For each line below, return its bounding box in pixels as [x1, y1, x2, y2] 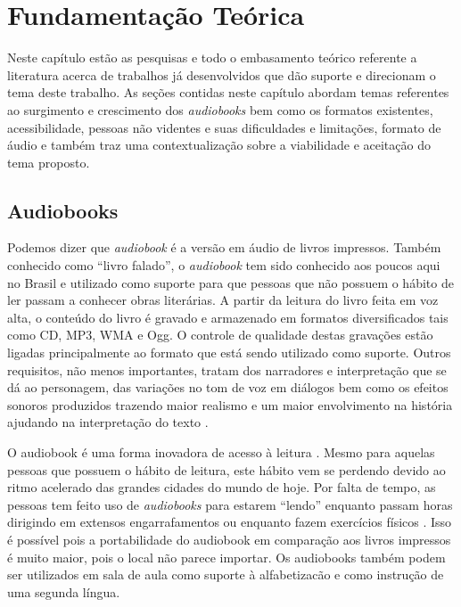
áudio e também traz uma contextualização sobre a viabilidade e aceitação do [7, 135, 431, 154]
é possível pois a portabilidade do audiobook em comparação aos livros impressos [7, 529, 451, 548]
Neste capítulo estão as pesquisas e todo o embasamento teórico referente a [7, 48, 417, 67]
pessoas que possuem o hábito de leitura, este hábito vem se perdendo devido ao [7, 460, 446, 479]
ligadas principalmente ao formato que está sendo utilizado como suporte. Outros [7, 343, 451, 362]
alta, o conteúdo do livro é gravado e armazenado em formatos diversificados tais [7, 308, 449, 326]
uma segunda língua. [7, 582, 120, 601]
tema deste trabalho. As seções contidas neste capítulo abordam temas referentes [7, 83, 449, 102]
